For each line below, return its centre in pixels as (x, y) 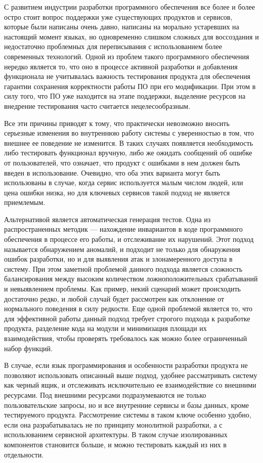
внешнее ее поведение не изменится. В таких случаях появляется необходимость (129, 142)
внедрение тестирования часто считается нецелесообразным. (97, 106)
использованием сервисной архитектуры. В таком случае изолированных (116, 434)
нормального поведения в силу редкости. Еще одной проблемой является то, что (128, 308)
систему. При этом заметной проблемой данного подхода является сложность (123, 268)
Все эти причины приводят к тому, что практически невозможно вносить (117, 123)
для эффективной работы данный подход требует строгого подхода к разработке (127, 318)
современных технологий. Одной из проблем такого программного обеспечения (127, 56)
